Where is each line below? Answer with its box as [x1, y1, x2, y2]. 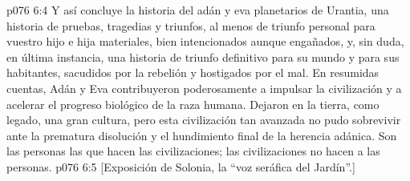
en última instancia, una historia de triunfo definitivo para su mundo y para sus [6, 48, 400, 65]
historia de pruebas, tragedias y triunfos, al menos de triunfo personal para [6, 17, 375, 34]
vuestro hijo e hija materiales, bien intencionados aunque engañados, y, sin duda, [6, 33, 404, 50]
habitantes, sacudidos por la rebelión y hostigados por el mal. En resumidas [6, 64, 380, 81]
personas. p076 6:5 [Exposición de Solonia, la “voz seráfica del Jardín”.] [6, 158, 355, 175]
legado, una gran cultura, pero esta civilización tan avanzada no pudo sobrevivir [6, 111, 401, 128]
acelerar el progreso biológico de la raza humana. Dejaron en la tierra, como [6, 95, 380, 112]
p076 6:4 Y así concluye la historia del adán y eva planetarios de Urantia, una [6, 2, 389, 18]
